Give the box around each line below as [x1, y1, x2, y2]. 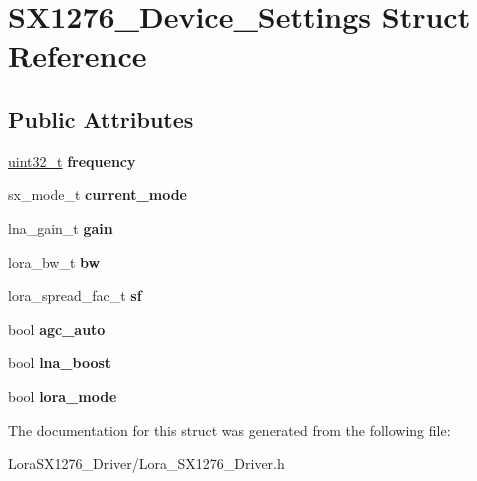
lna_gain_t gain [8, 217, 113, 238]
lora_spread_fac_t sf [8, 285, 142, 306]
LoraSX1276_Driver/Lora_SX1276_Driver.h [8, 453, 285, 474]
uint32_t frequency [8, 150, 136, 171]
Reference [8, 35, 147, 76]
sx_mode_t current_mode [8, 184, 187, 205]
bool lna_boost [8, 352, 112, 373]
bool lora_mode [8, 385, 117, 406]
